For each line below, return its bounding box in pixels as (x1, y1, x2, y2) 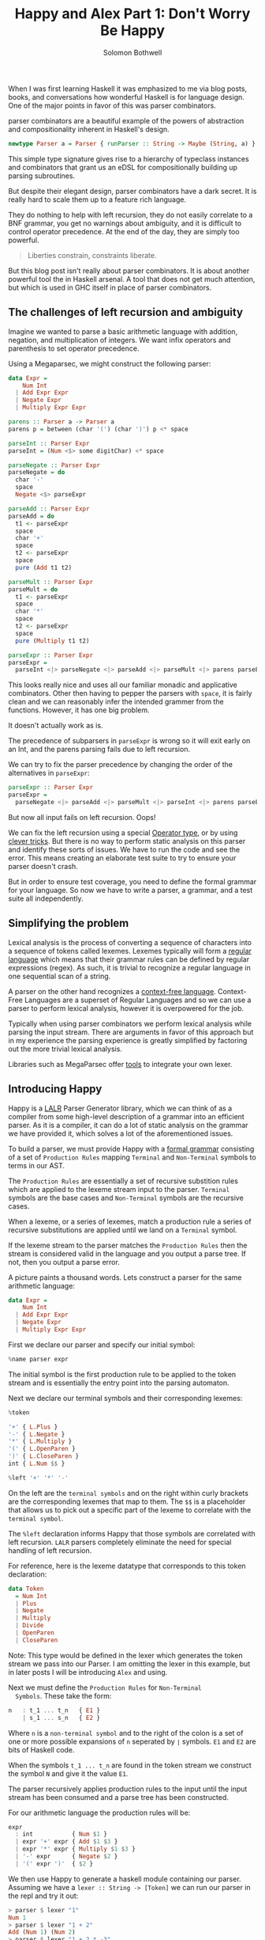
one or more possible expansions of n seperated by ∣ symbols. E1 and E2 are (8, 1737, 256, 1746)
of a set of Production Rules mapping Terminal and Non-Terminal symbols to (8, 1152, 256, 1162)
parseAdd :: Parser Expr (8, 504, 90, 513)
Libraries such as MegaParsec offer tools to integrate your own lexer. (8, 1059, 233, 1069)
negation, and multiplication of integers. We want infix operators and (8, 335, 231, 344)
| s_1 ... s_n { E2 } (22, 1714, 101, 1722)
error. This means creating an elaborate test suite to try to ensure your (8, 852, 237, 863)
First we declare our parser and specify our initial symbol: (8, 1339, 196, 1350)
